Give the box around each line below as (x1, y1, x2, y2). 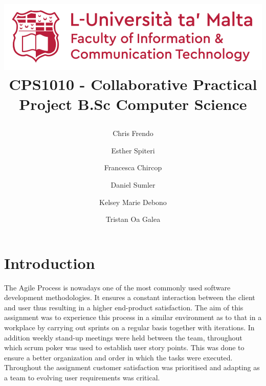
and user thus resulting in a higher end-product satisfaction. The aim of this (4, 302, 243, 312)
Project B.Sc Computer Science (19, 93, 247, 114)
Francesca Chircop (104, 162, 162, 173)
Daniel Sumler (110, 179, 156, 190)
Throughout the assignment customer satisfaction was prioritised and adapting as (4, 362, 260, 373)
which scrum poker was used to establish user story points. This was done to (4, 342, 245, 353)
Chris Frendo (113, 128, 153, 139)
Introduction (4, 252, 95, 273)
